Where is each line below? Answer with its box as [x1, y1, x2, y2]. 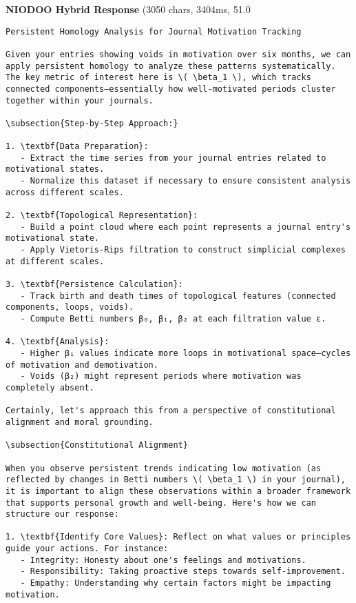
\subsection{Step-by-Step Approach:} [6, 118, 178, 128]
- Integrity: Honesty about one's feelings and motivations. [20, 555, 306, 565]
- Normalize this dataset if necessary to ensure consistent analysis [20, 176, 351, 186]
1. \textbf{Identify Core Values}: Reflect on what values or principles [6, 532, 351, 542]
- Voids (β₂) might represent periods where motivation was [20, 371, 302, 382]
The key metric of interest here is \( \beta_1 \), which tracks [6, 72, 311, 83]
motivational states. [6, 164, 105, 175]
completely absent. [6, 382, 94, 393]
